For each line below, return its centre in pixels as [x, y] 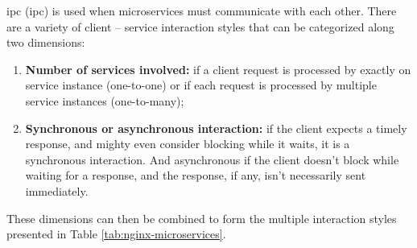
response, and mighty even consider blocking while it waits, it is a [188, 144]
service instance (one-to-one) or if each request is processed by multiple [201, 85]
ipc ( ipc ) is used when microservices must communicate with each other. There [202, 10]
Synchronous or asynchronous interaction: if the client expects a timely [216, 128]
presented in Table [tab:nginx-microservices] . [116, 234]
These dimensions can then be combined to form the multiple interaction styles [202, 218]
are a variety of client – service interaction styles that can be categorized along [200, 26]
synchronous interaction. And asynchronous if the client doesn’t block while [212, 159]
